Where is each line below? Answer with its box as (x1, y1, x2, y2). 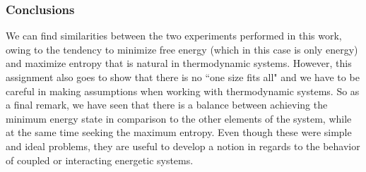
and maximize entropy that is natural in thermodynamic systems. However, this (6, 56, 352, 70)
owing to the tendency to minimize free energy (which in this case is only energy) (6, 42, 358, 56)
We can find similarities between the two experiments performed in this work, (6, 28, 342, 43)
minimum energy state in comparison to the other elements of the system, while (6, 111, 352, 125)
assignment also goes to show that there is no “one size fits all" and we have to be (6, 70, 360, 84)
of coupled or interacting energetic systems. (6, 152, 194, 167)
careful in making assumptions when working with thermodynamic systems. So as (6, 83, 360, 98)
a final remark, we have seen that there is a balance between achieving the (6, 97, 328, 112)
